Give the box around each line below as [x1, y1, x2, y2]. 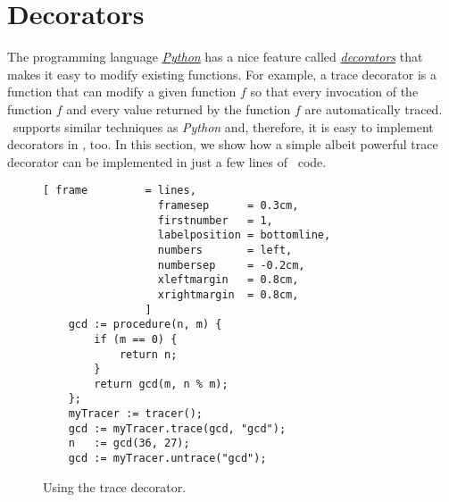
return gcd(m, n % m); [94, 377, 229, 390]
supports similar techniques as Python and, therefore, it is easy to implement [12, 117, 434, 136]
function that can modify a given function [7, 82, 237, 101]
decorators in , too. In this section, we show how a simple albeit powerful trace [7, 135, 438, 154]
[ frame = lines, [43, 184, 196, 197]
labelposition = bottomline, [157, 229, 331, 242]
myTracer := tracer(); [68, 407, 203, 421]
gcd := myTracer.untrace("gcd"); [68, 452, 267, 465]
